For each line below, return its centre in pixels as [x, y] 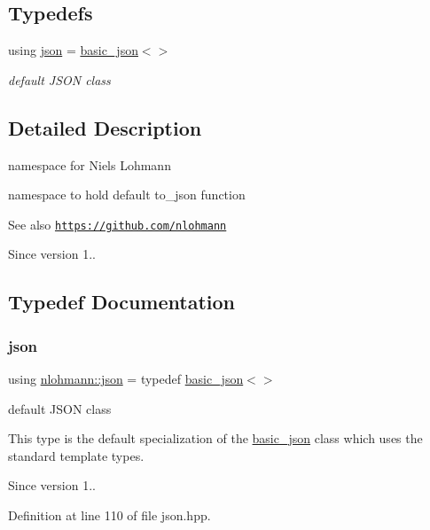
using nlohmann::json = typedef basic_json [126, 379]
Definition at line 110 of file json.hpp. [109, 515]
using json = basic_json [73, 50]
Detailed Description [105, 127]
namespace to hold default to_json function [127, 195]
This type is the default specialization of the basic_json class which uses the [215, 438]
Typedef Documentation [121, 302]
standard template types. [76, 455]
